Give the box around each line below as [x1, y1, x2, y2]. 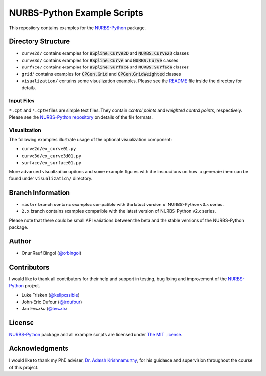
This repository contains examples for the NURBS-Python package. [9, 25, 146, 31]
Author [9, 237, 32, 245]
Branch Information [9, 188, 70, 197]
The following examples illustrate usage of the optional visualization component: [9, 137, 172, 143]
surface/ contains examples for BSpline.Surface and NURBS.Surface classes [21, 64, 189, 70]
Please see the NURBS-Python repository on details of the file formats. [9, 114, 153, 120]
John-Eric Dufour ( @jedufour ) [21, 299, 82, 305]
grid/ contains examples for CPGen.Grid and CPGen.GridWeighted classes [21, 71, 181, 77]
